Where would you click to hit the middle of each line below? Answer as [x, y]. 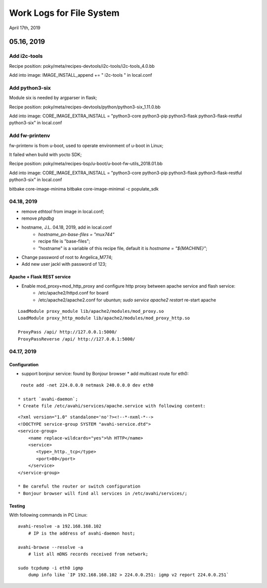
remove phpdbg [38, 218]
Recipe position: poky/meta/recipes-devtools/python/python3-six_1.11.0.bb [85, 107]
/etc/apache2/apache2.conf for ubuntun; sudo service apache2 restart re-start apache [127, 300]
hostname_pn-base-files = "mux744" [76, 234]
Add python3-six [30, 88]
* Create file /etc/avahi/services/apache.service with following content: [112, 406]
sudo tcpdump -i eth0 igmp [51, 568]
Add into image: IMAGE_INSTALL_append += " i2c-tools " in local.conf [81, 75]
